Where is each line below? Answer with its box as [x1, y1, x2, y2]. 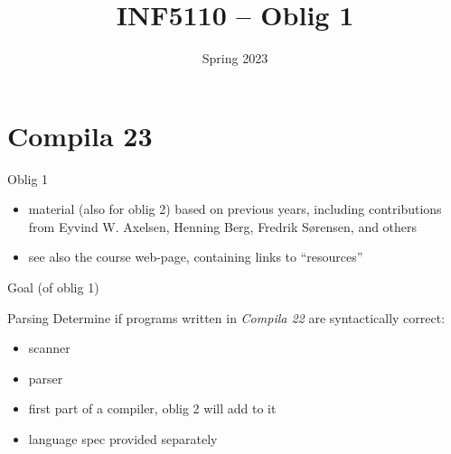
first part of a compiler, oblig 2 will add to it [28, 399, 277, 418]
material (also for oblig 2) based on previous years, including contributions [28, 199, 442, 218]
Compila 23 [7, 116, 153, 153]
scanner [28, 338, 70, 357]
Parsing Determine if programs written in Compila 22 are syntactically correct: [7, 308, 446, 327]
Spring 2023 [202, 49, 268, 68]
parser [28, 368, 63, 387]
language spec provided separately [28, 430, 218, 448]
